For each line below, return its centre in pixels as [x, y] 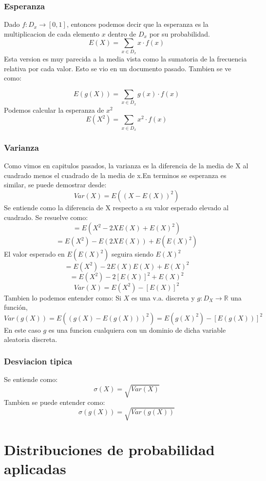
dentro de [122, 33]
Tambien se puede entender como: [55, 402]
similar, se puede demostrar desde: [55, 185]
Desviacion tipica [38, 361]
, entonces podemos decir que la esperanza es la [137, 24]
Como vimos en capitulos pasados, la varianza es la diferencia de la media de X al [126, 166]
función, [16, 307]
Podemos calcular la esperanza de [54, 110]
